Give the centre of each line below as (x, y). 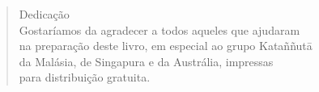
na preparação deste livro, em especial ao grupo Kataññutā (166, 46)
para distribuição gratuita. (85, 77)
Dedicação (44, 14)
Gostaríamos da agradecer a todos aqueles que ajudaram (159, 29)
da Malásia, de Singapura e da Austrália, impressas (146, 61)
